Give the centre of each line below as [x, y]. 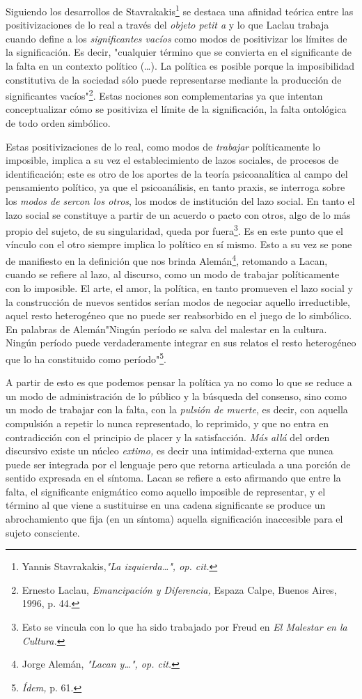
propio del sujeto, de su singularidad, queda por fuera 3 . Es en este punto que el [174, 230]
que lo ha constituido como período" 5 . [86, 358]
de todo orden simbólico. [58, 123]
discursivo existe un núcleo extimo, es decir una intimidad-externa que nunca [170, 451]
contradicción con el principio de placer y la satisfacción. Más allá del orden [168, 437]
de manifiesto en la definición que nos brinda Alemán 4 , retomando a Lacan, [167, 260]
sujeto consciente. [43, 532]
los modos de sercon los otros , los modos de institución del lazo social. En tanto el [180, 201]
